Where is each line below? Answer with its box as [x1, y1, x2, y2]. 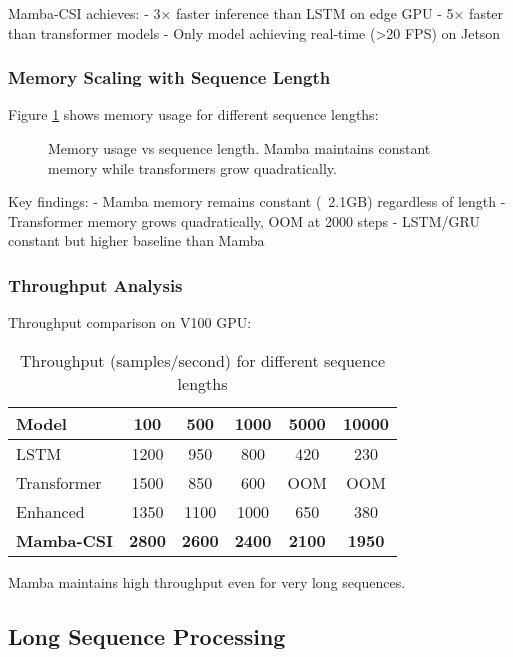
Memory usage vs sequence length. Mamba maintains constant [48, 138, 431, 158]
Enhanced [16, 499, 85, 523]
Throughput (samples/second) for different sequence [20, 348, 385, 372]
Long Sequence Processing [8, 620, 286, 651]
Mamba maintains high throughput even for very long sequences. [8, 571, 406, 592]
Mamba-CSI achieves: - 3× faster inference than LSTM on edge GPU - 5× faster [8, 3, 504, 23]
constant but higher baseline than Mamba [8, 230, 265, 251]
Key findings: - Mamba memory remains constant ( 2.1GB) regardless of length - [8, 191, 506, 212]
